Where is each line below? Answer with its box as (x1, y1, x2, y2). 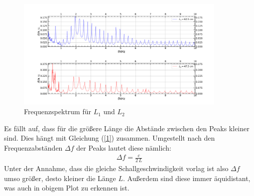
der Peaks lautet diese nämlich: (76, 142, 171, 153)
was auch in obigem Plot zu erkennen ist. (4, 183, 129, 193)
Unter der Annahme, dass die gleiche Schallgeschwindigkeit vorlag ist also (4, 163, 229, 173)
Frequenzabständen (4, 142, 63, 153)
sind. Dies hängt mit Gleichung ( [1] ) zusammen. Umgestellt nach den (4, 133, 215, 143)
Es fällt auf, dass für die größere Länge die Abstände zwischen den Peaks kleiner (4, 123, 250, 133)
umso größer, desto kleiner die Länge (4, 173, 116, 183)
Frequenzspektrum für (24, 106, 91, 117)
